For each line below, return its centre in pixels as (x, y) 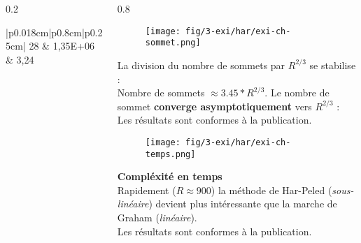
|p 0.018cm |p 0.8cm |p (48, 32)
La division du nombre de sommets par (201, 65)
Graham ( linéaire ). (157, 217)
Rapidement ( (147, 190)
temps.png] (170, 154)
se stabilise (333, 65)
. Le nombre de (297, 93)
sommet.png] (173, 43)
